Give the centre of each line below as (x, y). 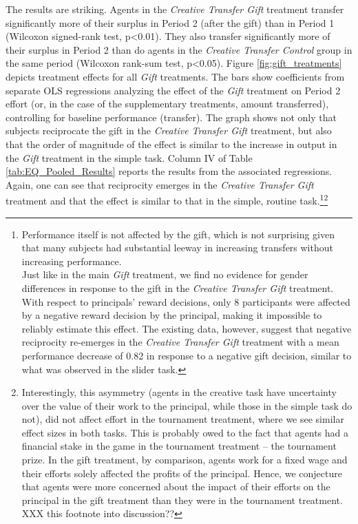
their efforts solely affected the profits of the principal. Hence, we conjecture (182, 473)
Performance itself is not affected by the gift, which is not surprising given (178, 234)
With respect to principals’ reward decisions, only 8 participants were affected (186, 301)
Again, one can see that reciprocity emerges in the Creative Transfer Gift (160, 184)
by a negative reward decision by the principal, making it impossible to (172, 315)
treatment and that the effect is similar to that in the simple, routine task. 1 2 (167, 199)
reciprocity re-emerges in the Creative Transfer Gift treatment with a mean (180, 342)
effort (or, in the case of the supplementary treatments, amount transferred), (167, 104)
